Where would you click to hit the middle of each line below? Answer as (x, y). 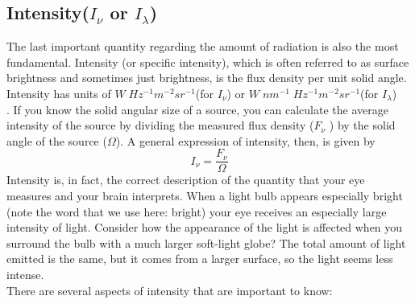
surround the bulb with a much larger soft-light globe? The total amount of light (206, 242)
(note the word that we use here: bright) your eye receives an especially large (197, 211)
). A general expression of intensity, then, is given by (245, 140)
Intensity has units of (59, 93)
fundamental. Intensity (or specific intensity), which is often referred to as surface (208, 62)
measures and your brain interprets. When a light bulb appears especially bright (205, 196)
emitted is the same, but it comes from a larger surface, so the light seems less (200, 259)
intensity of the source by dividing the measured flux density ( (160, 125)
